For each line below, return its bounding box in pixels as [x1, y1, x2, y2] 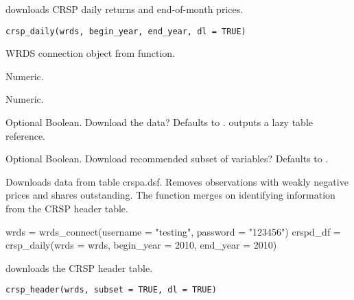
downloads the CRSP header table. [5, 260, 153, 275]
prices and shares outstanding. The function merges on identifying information [5, 188, 335, 202]
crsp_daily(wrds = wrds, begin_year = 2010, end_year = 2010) [5, 238, 277, 252]
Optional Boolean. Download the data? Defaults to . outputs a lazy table [5, 115, 313, 129]
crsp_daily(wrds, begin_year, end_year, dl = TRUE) [5, 26, 246, 36]
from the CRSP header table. [5, 201, 128, 215]
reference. [5, 128, 46, 142]
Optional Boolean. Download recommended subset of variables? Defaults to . [5, 151, 329, 166]
